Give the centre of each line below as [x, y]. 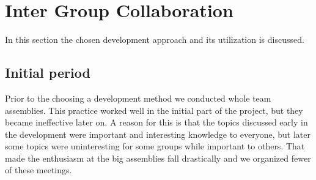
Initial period [48, 73]
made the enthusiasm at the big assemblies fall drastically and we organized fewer [158, 158]
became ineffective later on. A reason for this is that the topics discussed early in [156, 122]
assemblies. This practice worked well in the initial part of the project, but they [154, 110]
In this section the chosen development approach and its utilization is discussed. [155, 39]
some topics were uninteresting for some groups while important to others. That [155, 146]
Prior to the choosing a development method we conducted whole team [138, 98]
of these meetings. [39, 170]
